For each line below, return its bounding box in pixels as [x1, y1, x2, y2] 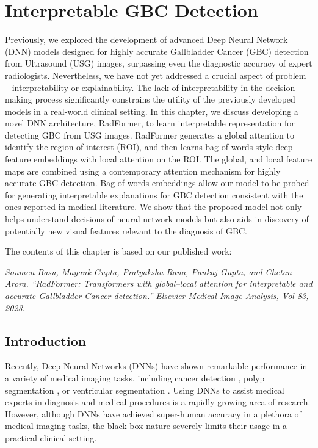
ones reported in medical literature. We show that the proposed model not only [5, 200, 302, 213]
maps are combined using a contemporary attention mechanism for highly [5, 164, 281, 177]
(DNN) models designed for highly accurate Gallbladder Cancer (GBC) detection [5, 45, 309, 57]
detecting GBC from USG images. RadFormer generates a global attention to [5, 128, 294, 141]
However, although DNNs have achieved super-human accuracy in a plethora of [5, 407, 302, 420]
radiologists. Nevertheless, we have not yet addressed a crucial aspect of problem [5, 68, 306, 81]
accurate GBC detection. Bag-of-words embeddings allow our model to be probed [5, 176, 309, 189]
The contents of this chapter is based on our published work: [5, 245, 232, 258]
